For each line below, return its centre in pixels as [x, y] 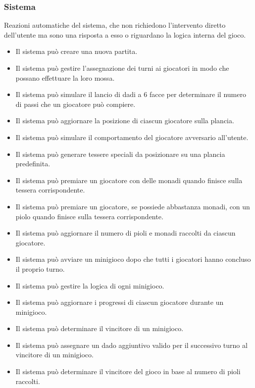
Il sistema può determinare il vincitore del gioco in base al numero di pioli [128, 371]
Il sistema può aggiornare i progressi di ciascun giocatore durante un [120, 302]
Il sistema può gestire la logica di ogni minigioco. [90, 285]
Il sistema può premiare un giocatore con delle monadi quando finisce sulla [129, 180]
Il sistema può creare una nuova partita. [76, 51]
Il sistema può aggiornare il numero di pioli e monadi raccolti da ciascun [126, 233]
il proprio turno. [40, 268]
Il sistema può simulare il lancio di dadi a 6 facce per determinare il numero [131, 94]
